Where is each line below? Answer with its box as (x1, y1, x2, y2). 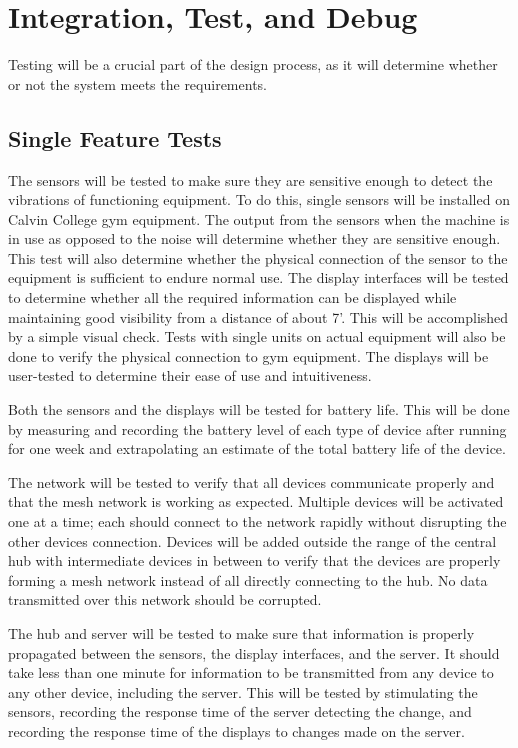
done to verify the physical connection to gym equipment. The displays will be (8, 345, 489, 366)
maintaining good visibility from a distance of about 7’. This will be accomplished (8, 306, 509, 327)
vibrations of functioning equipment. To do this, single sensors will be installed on (8, 189, 510, 210)
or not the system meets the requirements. (8, 73, 267, 94)
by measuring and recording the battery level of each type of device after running (8, 418, 507, 439)
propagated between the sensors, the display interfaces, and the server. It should (8, 642, 500, 663)
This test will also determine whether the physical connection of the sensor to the (8, 247, 508, 268)
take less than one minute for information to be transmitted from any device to (8, 662, 494, 683)
